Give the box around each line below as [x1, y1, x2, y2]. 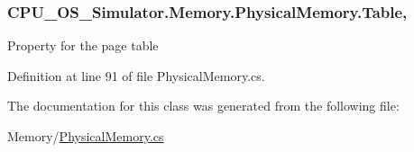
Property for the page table [7, 36, 159, 55]
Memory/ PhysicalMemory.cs [7, 127, 164, 145]
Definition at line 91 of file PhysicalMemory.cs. [7, 66, 265, 85]
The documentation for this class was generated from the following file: [7, 96, 400, 115]
